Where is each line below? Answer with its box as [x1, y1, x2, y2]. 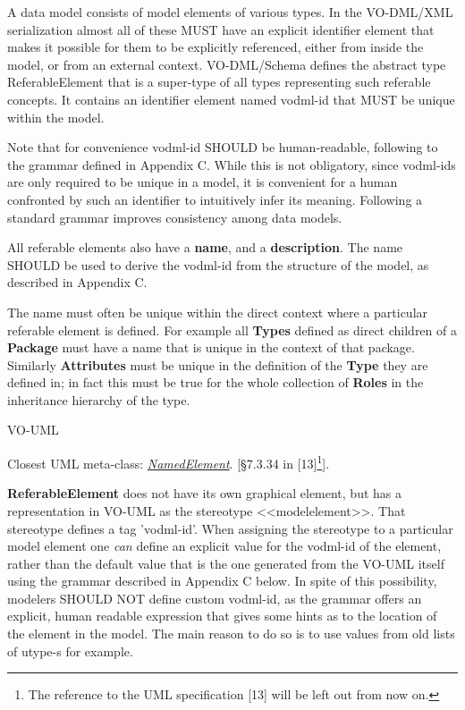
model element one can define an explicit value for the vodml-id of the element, [7, 537, 442, 555]
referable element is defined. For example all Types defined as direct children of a [7, 320, 457, 339]
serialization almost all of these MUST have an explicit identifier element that [7, 20, 435, 38]
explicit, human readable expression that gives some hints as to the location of [7, 606, 437, 625]
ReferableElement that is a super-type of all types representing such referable [7, 72, 431, 91]
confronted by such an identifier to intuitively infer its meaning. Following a [7, 190, 423, 208]
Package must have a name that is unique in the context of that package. [7, 338, 415, 357]
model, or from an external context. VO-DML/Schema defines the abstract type [7, 55, 446, 73]
